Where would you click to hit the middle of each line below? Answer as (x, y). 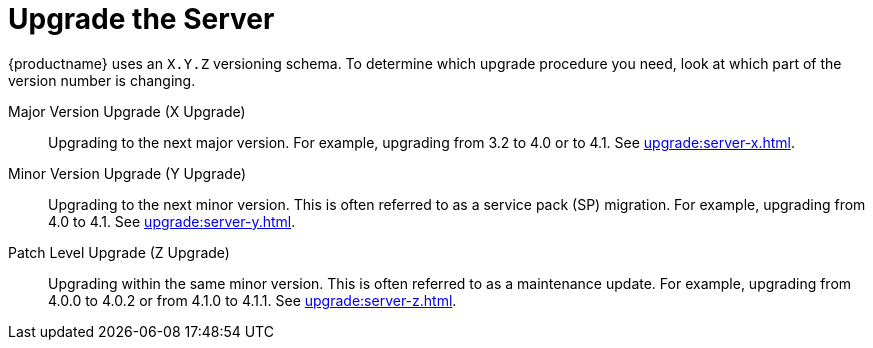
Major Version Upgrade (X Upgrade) (127, 111)
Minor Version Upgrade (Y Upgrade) (127, 173)
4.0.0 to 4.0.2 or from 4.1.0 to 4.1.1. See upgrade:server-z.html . (252, 300)
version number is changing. (102, 80)
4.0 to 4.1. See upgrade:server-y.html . (172, 221)
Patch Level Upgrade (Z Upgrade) (119, 252)
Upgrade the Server (141, 19)
